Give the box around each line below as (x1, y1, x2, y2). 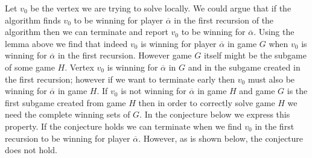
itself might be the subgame (203, 49, 307, 62)
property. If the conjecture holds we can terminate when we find (5, 119, 242, 132)
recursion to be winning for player (5, 131, 130, 144)
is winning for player (141, 37, 217, 49)
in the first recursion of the (174, 13, 274, 26)
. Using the (253, 25, 294, 38)
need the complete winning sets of (5, 108, 130, 121)
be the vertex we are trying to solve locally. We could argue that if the (30, 2, 291, 14)
